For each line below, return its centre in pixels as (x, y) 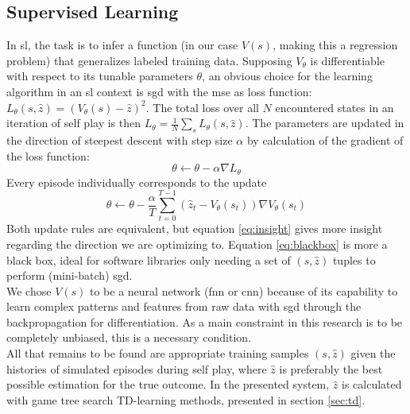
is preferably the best (331, 368)
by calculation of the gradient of (325, 139)
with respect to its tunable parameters (100, 76)
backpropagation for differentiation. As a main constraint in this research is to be (205, 321)
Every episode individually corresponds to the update (137, 182)
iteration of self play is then (73, 123)
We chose (29, 290)
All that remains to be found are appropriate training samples (158, 353)
